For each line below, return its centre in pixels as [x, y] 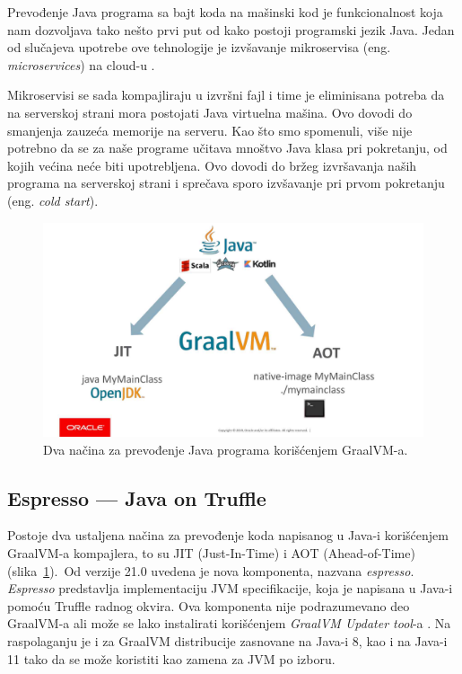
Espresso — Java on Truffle [137, 497]
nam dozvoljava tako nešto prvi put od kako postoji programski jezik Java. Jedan [231, 29]
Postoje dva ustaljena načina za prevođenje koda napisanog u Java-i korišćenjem [228, 535]
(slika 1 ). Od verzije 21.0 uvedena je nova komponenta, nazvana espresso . [211, 570]
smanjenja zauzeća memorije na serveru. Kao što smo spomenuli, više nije [210, 130]
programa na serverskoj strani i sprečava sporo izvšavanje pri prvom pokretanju [226, 183]
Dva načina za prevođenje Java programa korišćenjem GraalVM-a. [226, 449]
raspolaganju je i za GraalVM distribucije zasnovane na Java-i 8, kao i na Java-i [227, 640]
